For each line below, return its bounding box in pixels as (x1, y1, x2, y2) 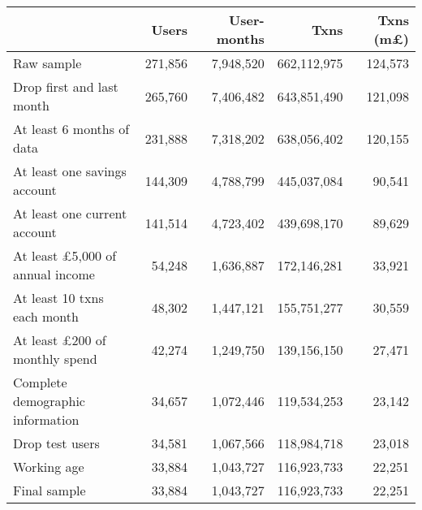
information (13, 410, 80, 429)
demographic (13, 391, 85, 410)
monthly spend (13, 349, 97, 368)
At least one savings (13, 162, 127, 180)
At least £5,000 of (13, 246, 117, 265)
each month (13, 307, 79, 326)
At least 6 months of (13, 119, 130, 138)
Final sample (13, 481, 86, 499)
